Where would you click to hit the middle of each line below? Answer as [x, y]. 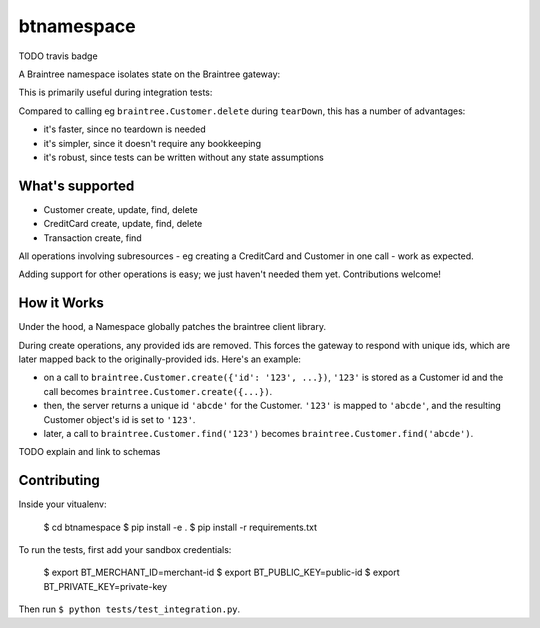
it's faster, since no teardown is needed [125, 129]
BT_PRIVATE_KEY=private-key [105, 586]
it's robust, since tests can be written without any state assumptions [184, 157]
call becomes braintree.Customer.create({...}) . [158, 391]
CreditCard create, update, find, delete [123, 224]
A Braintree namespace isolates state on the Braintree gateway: [149, 74]
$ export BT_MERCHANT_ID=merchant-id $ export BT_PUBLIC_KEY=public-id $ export [221, 572]
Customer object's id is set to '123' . [119, 419]
